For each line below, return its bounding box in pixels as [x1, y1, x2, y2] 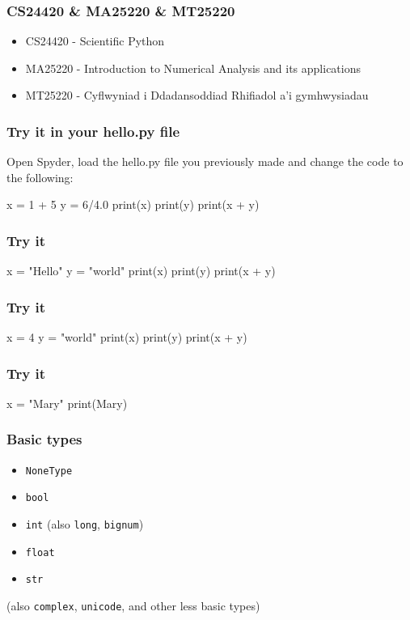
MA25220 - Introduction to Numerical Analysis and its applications [25, 59, 361, 76]
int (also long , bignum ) [25, 515, 144, 532]
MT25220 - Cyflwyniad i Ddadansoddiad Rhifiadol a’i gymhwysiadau [25, 87, 369, 104]
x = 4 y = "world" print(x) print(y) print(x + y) [6, 329, 247, 346]
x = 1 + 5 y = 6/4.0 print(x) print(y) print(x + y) [6, 196, 260, 213]
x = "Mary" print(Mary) [6, 394, 128, 411]
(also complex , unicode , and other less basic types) [6, 597, 260, 614]
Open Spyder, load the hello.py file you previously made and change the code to [6, 153, 404, 170]
